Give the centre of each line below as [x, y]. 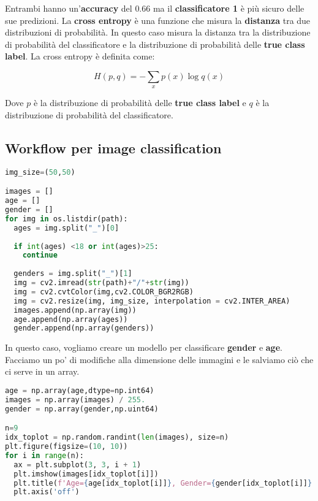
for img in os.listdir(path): [66, 219]
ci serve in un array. [42, 371]
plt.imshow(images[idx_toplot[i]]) [86, 474]
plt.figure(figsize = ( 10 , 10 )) [66, 447]
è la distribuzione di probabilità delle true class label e [140, 103]
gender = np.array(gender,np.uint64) [82, 409]
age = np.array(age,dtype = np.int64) [80, 391]
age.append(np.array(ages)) [71, 319]
